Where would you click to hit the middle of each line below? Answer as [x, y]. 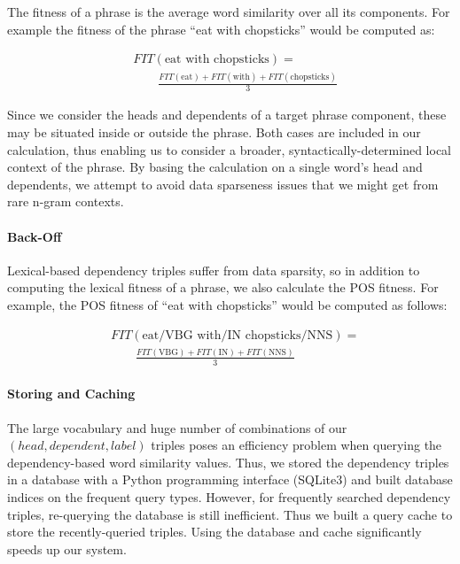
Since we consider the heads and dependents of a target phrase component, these [227, 115]
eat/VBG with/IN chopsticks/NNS [238, 335]
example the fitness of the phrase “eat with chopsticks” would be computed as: [221, 29]
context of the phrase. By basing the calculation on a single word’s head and [215, 167]
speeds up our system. [67, 549]
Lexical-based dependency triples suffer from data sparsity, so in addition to [214, 270]
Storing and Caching [71, 394]
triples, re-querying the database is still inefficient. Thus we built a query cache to [230, 514]
